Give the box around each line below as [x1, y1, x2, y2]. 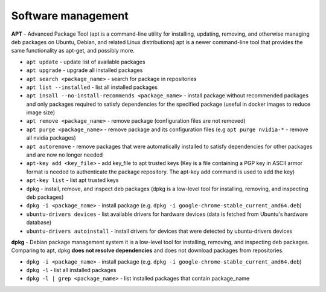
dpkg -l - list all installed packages [26, 267, 117, 274]
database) [26, 219, 52, 226]
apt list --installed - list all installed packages [26, 83, 158, 91]
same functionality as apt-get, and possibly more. [11, 47, 135, 54]
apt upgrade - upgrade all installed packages [26, 67, 143, 74]
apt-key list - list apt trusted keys [26, 177, 119, 184]
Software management [11, 9, 129, 22]
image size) [26, 109, 56, 116]
